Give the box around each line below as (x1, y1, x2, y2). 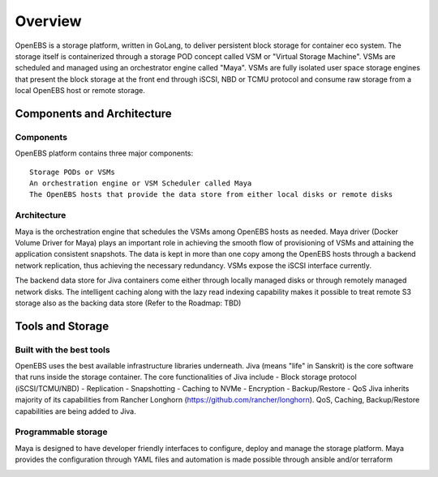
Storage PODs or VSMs (29, 167, 115, 177)
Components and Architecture (15, 106, 172, 121)
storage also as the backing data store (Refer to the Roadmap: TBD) (15, 298, 242, 308)
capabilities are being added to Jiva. (15, 406, 137, 416)
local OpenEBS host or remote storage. (15, 86, 146, 96)
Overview (15, 12, 82, 30)
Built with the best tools (15, 344, 110, 356)
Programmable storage (15, 426, 108, 437)
